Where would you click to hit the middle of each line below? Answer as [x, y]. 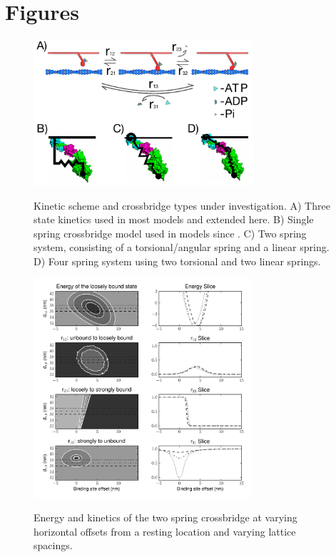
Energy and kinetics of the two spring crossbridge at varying [166, 517]
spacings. [53, 545]
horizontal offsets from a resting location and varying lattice [165, 531]
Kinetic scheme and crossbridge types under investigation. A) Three [182, 205]
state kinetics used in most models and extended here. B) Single [174, 219]
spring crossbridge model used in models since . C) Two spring [170, 233]
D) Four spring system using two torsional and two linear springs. [177, 261]
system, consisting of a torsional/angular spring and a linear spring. [182, 247]
